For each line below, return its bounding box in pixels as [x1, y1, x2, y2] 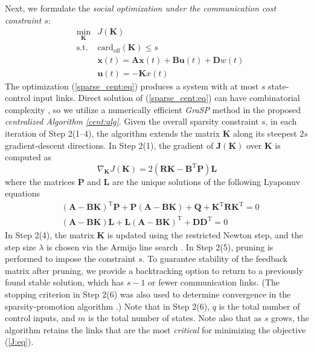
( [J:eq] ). [5, 335, 34, 348]
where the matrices [5, 175, 75, 187]
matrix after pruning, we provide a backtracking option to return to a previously [5, 264, 303, 276]
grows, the [271, 311, 309, 324]
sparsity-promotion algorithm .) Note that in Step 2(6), [5, 299, 210, 312]
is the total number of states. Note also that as [88, 311, 262, 324]
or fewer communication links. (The [148, 276, 280, 288]
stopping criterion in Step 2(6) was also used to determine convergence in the [5, 287, 291, 300]
